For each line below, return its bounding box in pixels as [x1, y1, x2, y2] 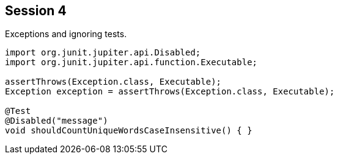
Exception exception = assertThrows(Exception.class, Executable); [5, 87, 335, 97]
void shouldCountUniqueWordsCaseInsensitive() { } [5, 125, 252, 136]
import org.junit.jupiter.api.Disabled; [5, 48, 201, 58]
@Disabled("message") [5, 116, 108, 126]
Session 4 [5, 3, 67, 18]
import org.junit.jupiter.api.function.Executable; [5, 57, 258, 68]
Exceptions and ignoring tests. [5, 29, 127, 40]
